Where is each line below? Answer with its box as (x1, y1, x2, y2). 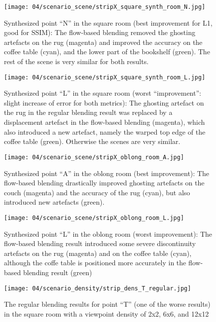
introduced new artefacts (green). (4, 197, 105, 207)
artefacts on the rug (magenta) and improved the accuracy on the (4, 36, 203, 47)
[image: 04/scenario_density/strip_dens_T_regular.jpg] (4, 285, 191, 292)
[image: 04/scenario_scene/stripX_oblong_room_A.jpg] (4, 153, 184, 161)
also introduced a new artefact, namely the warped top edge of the (4, 126, 206, 137)
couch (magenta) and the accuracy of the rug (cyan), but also (4, 187, 190, 197)
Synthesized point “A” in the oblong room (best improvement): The (4, 168, 209, 178)
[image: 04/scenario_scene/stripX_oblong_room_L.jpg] (4, 214, 184, 221)
